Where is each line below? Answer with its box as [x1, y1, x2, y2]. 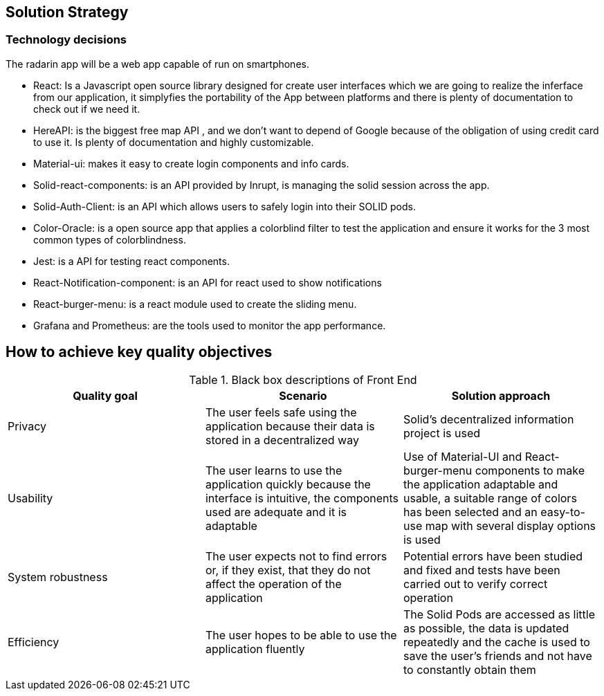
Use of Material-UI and [403, 449, 522, 464]
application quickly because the [205, 477, 371, 491]
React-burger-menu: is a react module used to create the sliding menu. [33, 297, 357, 310]
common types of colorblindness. [33, 233, 186, 246]
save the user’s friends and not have [403, 648, 592, 663]
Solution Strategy [6, 3, 129, 21]
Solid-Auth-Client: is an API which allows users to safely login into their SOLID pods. [33, 200, 416, 212]
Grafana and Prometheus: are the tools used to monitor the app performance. [33, 319, 386, 331]
